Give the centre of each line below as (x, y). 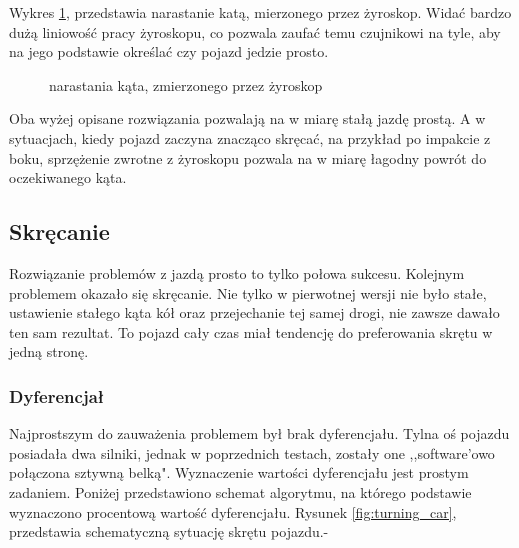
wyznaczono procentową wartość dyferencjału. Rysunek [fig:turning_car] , (233, 511)
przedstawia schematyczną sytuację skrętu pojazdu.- (169, 531)
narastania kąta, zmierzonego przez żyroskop (186, 84)
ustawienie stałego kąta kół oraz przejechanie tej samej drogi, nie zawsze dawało (254, 312)
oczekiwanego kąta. (68, 177)
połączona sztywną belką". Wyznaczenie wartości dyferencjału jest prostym (239, 472)
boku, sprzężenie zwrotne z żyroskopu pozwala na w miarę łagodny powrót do (248, 157)
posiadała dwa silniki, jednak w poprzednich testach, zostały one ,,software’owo (252, 452)
